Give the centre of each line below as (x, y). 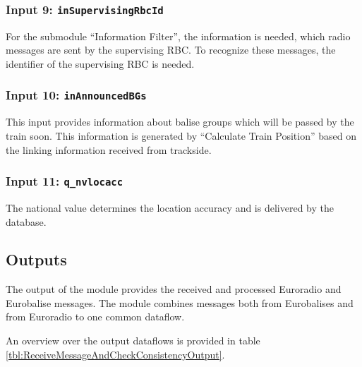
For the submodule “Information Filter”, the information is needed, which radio (178, 36)
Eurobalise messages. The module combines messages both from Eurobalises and (180, 302)
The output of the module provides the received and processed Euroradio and (174, 289)
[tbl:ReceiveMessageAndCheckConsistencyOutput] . (115, 354)
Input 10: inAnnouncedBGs (76, 95)
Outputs (36, 259)
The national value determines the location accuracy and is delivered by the (170, 207)
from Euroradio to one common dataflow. (95, 317)
